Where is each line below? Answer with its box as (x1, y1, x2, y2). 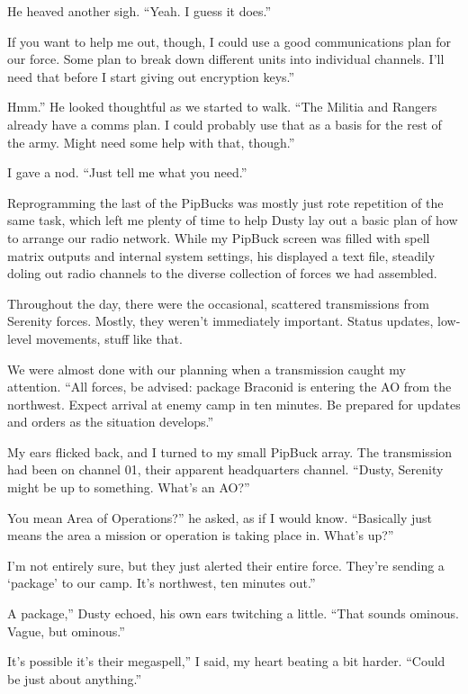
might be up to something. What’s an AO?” (7, 478, 250, 497)
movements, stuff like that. (35, 329, 183, 347)
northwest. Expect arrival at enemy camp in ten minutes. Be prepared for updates (7, 394, 461, 413)
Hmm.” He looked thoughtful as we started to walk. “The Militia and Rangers (7, 97, 437, 116)
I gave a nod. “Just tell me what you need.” (7, 163, 247, 182)
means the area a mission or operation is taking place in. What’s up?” (7, 526, 394, 545)
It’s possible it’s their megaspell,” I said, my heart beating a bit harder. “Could (7, 652, 445, 671)
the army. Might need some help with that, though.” (7, 132, 295, 151)
